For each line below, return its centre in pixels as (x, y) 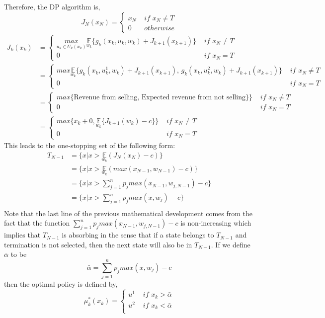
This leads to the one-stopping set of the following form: (90, 145)
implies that (22, 235)
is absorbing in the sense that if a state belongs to (138, 235)
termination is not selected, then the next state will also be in (98, 244)
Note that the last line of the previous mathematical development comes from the (128, 213)
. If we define (231, 244)
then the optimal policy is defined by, (61, 284)
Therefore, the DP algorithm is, (52, 6)
